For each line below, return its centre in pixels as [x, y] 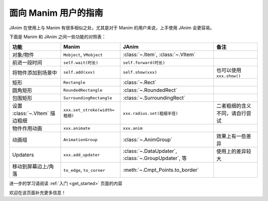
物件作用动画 [27, 129]
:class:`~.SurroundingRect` [154, 98]
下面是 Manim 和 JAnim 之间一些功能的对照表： [58, 37]
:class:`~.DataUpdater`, [150, 151]
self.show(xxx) [140, 73]
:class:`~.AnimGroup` [148, 140]
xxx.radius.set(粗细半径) [150, 113]
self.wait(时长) [81, 63]
